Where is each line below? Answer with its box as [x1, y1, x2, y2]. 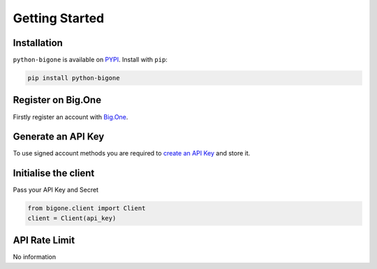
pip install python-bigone [27, 74, 120, 82]
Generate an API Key [13, 131, 105, 143]
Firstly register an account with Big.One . [13, 112, 128, 121]
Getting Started [13, 10, 105, 26]
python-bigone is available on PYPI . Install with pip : [13, 56, 168, 64]
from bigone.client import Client [27, 204, 146, 213]
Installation [13, 37, 63, 49]
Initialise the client [13, 167, 95, 179]
